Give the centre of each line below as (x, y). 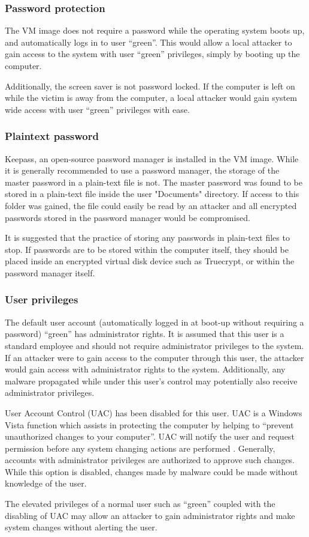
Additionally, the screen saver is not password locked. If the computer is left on (150, 86)
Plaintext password (52, 136)
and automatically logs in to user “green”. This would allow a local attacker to (149, 42)
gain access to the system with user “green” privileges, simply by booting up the (152, 54)
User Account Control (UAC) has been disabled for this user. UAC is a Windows (154, 412)
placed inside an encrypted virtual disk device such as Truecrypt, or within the (150, 261)
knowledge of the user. (46, 483)
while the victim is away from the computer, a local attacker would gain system (151, 98)
